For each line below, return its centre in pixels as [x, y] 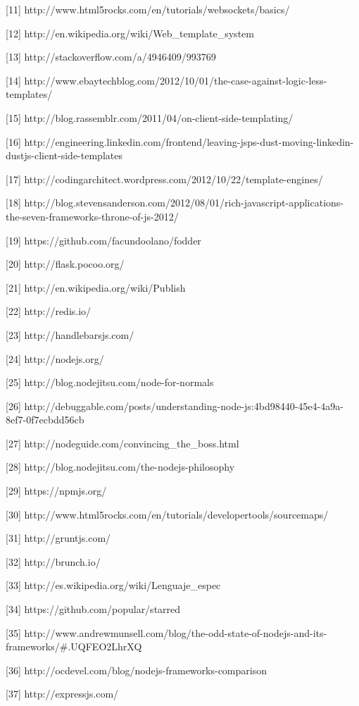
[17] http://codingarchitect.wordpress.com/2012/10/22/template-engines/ [164, 179]
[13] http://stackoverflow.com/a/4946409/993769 [111, 57]
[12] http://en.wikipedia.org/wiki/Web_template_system [130, 33]
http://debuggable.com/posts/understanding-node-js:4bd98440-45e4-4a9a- [184, 405]
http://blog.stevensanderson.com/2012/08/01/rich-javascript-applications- [184, 203]
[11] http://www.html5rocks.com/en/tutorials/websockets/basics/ [148, 9]
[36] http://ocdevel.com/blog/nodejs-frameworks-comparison [136, 670]
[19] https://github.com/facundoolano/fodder [103, 240]
